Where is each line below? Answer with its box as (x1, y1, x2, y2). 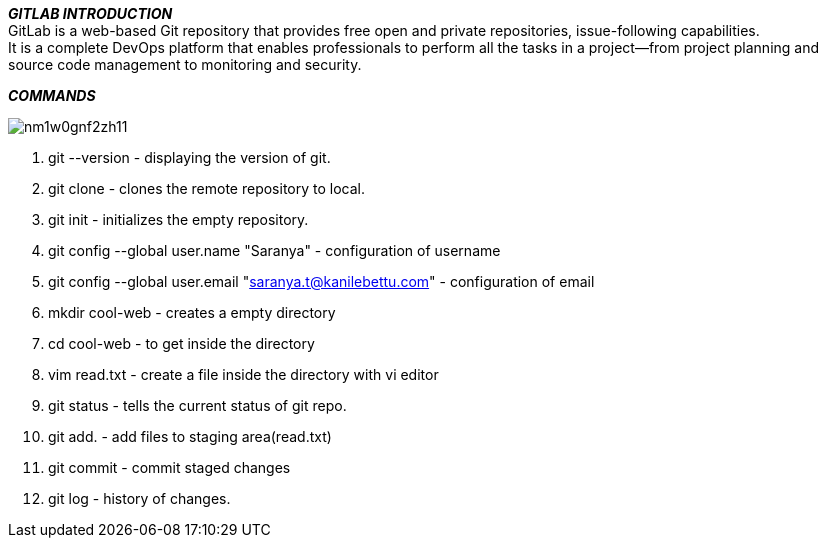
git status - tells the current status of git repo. (48, 397, 347, 414)
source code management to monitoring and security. (8, 56, 362, 73)
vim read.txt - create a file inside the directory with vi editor (48, 366, 439, 383)
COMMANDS (8, 87, 96, 104)
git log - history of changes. (48, 490, 231, 507)
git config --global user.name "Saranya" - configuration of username (48, 242, 501, 259)
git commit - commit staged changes (48, 459, 291, 476)
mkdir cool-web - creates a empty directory (48, 304, 336, 321)
